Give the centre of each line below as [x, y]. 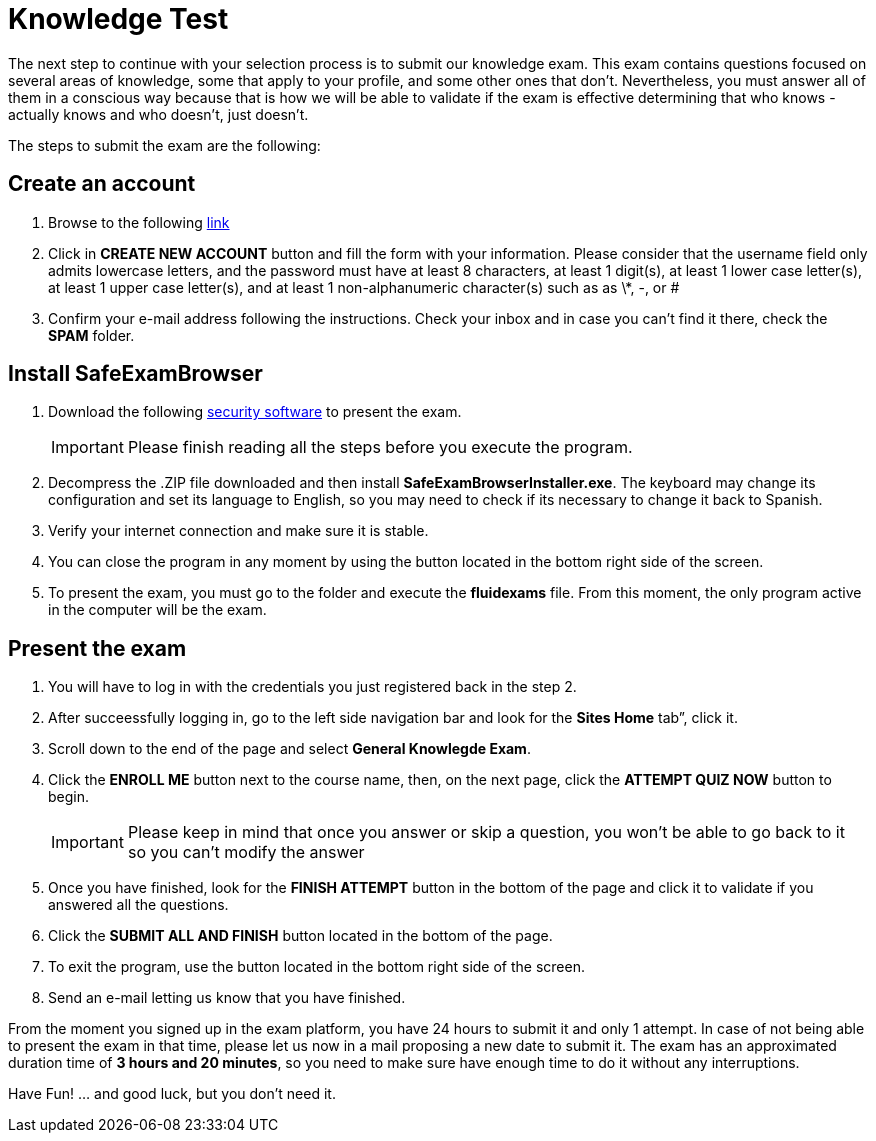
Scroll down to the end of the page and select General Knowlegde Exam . [289, 749]
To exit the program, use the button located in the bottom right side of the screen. [316, 967]
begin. [69, 797]
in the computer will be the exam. [157, 610]
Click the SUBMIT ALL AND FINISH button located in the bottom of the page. [300, 936]
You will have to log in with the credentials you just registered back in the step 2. [312, 687]
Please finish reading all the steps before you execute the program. [380, 447]
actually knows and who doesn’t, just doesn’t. [158, 114]
